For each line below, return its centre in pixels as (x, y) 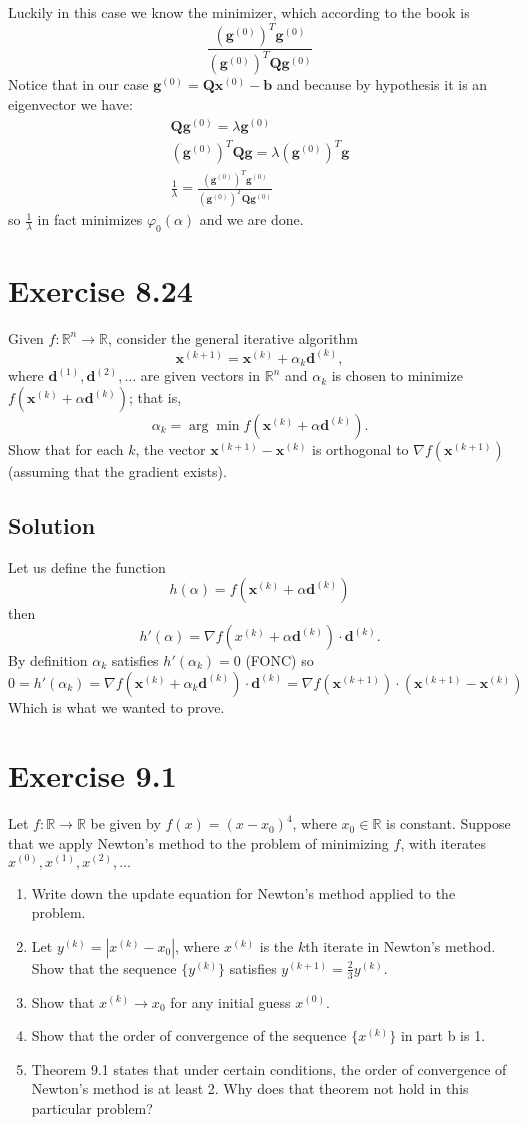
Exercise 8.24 (100, 290)
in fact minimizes (90, 219)
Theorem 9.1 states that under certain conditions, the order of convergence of (269, 1068)
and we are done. (251, 219)
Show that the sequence (104, 967)
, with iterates (443, 842)
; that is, (155, 397)
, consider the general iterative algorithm (232, 337)
